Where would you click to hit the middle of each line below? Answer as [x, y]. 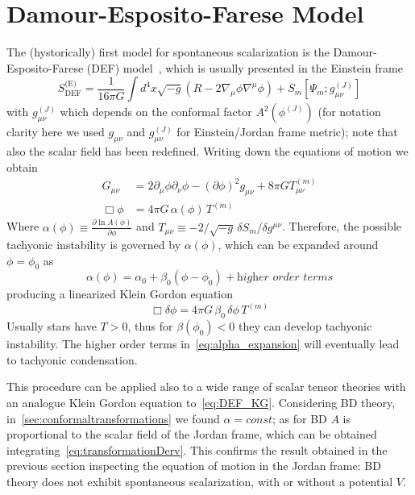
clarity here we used [56, 132]
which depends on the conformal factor [156, 112]
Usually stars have [52, 326]
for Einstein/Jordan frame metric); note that [287, 132]
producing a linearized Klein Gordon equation [120, 294]
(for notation [349, 112]
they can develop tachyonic [305, 326]
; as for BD [300, 418]
